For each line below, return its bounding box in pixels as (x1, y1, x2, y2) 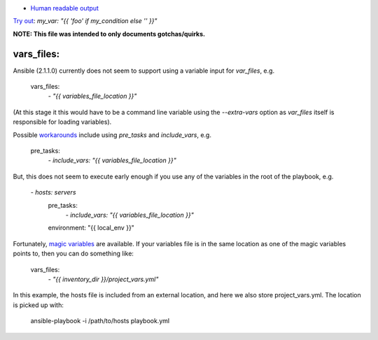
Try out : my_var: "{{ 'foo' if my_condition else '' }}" (13, 17, 157, 25)
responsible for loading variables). (13, 118, 112, 126)
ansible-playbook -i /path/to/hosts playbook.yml (30, 317, 170, 325)
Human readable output (30, 4, 99, 12)
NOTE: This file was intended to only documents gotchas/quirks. (13, 29, 206, 38)
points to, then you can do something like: (13, 249, 134, 258)
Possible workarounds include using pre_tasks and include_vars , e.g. (13, 130, 211, 139)
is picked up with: (13, 301, 64, 309)
